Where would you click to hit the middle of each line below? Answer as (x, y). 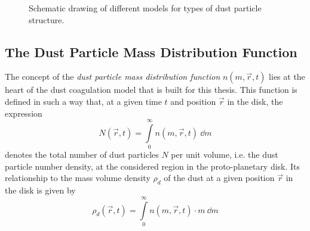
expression (24, 113)
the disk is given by (40, 190)
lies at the (287, 77)
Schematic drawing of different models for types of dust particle (145, 8)
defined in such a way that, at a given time (83, 101)
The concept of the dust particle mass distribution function (113, 77)
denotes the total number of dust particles (82, 154)
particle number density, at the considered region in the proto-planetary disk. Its (153, 166)
